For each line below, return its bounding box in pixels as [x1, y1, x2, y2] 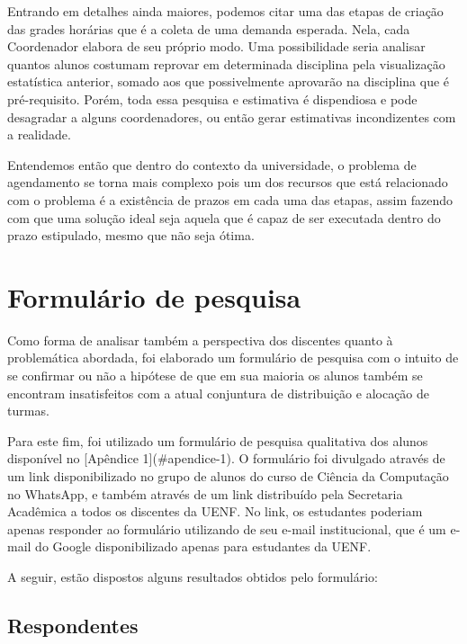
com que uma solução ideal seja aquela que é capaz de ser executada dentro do [7, 208, 441, 227]
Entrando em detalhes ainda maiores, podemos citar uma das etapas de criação [7, 2, 444, 20]
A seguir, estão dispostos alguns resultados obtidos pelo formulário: [7, 567, 378, 586]
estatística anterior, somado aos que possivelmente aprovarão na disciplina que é [7, 72, 450, 91]
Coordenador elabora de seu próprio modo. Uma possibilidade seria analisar [7, 37, 426, 56]
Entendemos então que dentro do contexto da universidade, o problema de [7, 155, 417, 174]
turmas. [7, 401, 49, 420]
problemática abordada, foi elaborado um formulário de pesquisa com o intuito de [7, 348, 459, 367]
